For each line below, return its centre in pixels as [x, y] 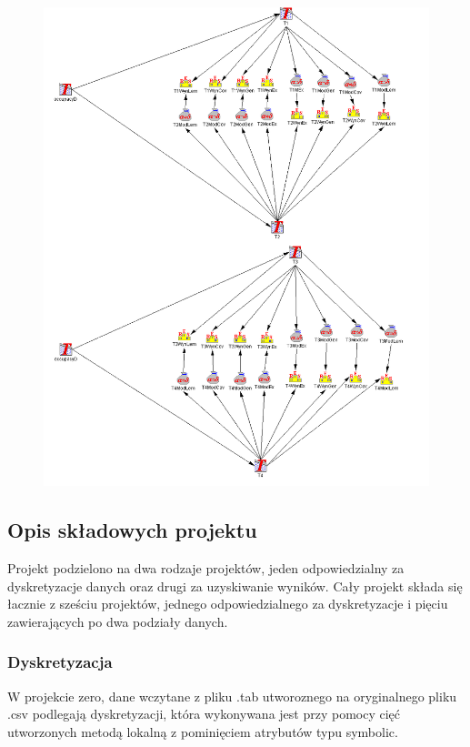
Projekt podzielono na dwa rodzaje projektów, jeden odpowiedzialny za [206, 568]
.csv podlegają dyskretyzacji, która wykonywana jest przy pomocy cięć [204, 714]
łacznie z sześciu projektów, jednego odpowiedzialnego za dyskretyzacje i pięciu [228, 604]
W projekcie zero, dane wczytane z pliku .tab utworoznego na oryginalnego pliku [232, 696]
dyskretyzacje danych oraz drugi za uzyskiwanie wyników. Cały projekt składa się [235, 585]
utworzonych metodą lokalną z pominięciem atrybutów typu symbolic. [203, 731]
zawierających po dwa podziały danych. [118, 621]
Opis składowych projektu [132, 530]
